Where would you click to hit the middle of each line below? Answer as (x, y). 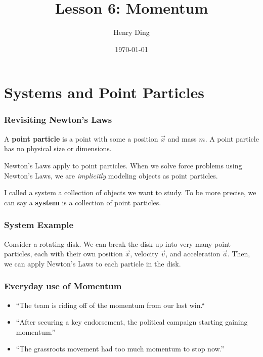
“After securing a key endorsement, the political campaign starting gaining (132, 322)
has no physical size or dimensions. (58, 148)
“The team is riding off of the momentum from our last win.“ (110, 305)
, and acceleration (193, 254)
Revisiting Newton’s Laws (58, 120)
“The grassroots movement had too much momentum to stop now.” (120, 349)
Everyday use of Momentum (63, 286)
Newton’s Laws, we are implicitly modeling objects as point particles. (111, 175)
